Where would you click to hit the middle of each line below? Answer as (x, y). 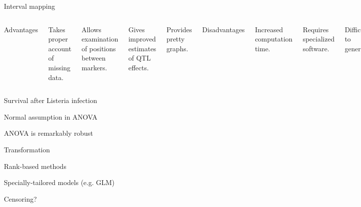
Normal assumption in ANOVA (51, 116)
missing (60, 67)
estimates (142, 48)
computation (274, 39)
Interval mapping (30, 6)
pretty (176, 39)
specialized (319, 39)
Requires (316, 29)
